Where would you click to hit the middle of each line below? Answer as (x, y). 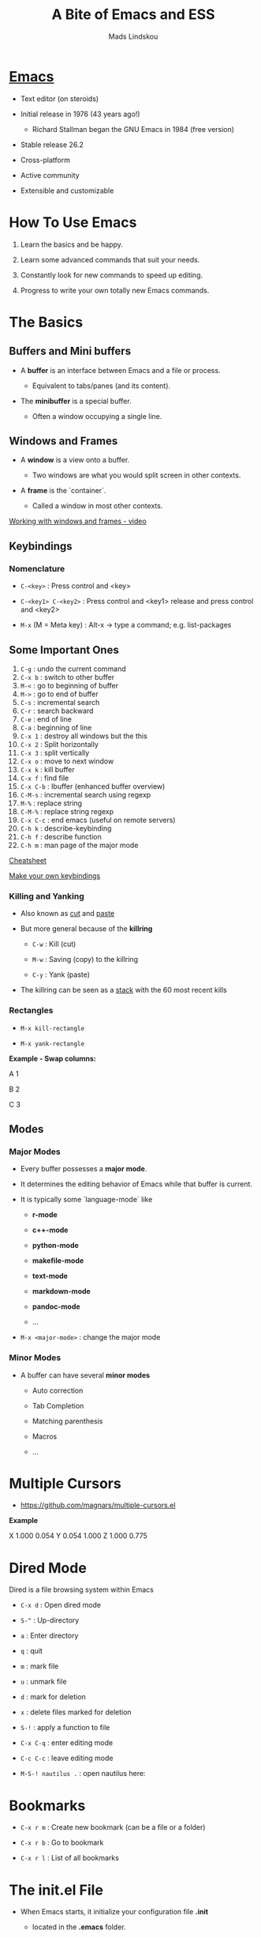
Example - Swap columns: (53, 1058)
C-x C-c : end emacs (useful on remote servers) (98, 820)
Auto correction (58, 1390)
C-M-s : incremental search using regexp (86, 794)
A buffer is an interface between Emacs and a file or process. (120, 370)
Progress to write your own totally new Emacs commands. (115, 290)
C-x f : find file (45, 778)
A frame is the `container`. (63, 491)
